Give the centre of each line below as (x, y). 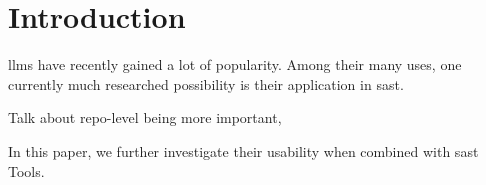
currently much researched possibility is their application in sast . (206, 83)
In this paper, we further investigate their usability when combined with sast (243, 150)
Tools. (26, 170)
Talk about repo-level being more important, (145, 117)
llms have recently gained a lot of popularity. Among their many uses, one (235, 64)
